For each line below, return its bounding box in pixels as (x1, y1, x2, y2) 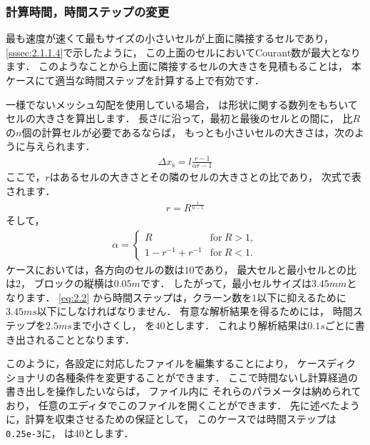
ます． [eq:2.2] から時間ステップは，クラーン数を (25, 289, 252, 304)
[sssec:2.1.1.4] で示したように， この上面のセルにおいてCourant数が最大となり (6, 44, 361, 59)
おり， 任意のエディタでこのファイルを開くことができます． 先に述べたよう (6, 397, 360, 412)
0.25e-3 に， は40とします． (6, 426, 134, 441)
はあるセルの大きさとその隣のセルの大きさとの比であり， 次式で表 (49, 169, 361, 184)
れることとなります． (35, 331, 135, 346)
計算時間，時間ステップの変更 (6, 2, 170, 20)
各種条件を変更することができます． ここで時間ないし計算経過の (55, 369, 359, 384)
